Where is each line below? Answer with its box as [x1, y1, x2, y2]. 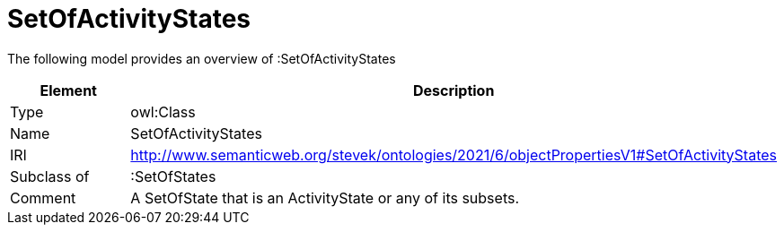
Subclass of [10, 167, 90, 185]
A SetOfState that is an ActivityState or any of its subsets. [130, 188, 520, 207]
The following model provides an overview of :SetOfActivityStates [7, 50, 396, 66]
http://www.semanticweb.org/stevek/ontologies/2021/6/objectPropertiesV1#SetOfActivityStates [130, 145, 777, 164]
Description [412, 81, 495, 99]
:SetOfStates [130, 167, 216, 185]
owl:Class [130, 102, 196, 121]
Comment [10, 188, 76, 207]
